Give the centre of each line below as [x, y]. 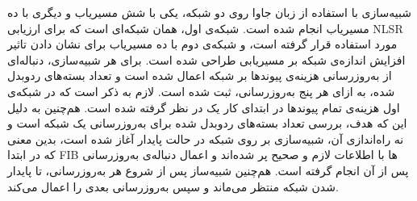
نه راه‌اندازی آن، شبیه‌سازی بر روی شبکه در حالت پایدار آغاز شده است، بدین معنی [206, 138]
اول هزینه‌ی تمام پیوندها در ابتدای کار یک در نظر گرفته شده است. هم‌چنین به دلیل [204, 107]
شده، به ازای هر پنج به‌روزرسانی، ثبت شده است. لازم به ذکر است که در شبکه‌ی [201, 91]
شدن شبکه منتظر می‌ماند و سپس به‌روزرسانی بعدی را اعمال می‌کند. [173, 186]
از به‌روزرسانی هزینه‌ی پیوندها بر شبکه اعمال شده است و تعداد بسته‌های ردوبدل [200, 75]
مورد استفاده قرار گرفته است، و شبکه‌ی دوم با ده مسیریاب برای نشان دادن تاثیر [202, 44]
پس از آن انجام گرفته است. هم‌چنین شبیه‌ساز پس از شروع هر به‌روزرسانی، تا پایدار [208, 170]
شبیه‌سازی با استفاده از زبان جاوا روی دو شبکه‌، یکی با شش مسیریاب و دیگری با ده [209, 12]
